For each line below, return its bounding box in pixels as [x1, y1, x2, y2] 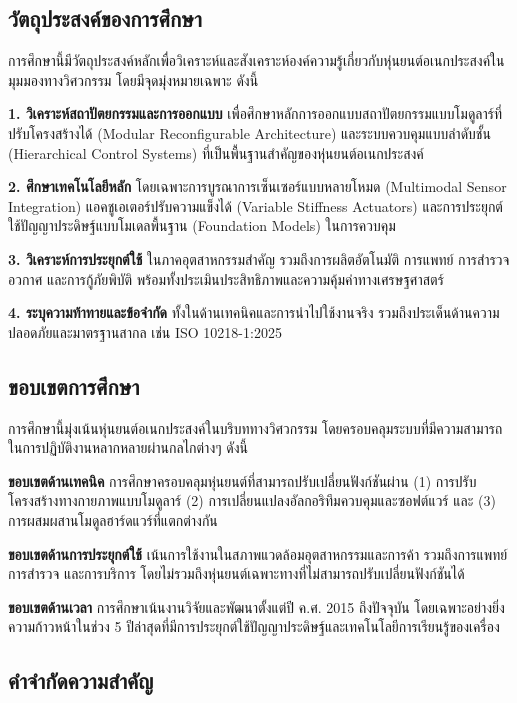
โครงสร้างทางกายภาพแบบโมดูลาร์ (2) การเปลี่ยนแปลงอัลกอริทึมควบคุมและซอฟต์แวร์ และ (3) [8, 490, 496, 511]
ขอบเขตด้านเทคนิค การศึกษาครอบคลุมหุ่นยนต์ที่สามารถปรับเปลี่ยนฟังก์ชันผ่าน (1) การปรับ [8, 470, 477, 491]
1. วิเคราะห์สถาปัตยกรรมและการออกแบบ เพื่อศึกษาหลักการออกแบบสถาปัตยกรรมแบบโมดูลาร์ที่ [8, 103, 503, 124]
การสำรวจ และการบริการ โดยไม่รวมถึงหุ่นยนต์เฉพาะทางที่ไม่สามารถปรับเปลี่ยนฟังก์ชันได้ [8, 563, 465, 584]
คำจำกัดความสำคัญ [8, 665, 154, 696]
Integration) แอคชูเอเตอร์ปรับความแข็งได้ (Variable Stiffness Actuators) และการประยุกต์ [8, 195, 503, 216]
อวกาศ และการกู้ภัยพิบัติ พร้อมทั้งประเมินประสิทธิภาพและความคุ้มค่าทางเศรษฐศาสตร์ [8, 268, 444, 289]
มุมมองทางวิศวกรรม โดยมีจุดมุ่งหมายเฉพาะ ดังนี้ [8, 69, 259, 90]
